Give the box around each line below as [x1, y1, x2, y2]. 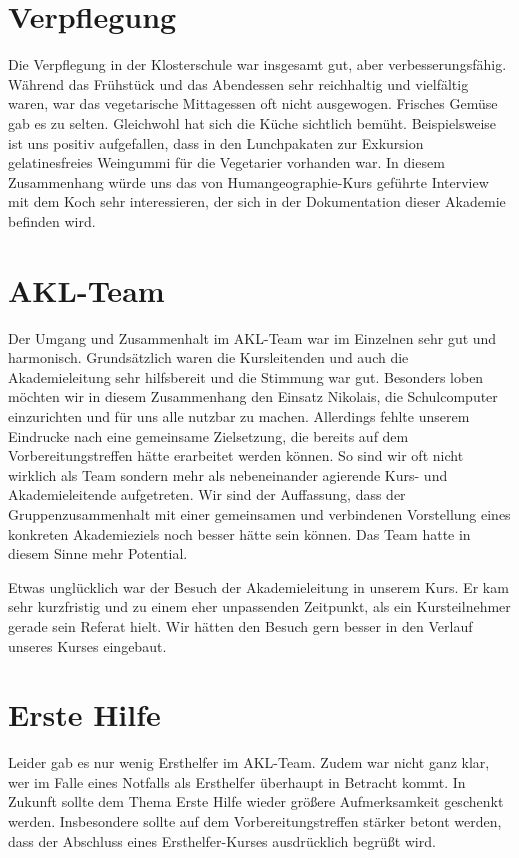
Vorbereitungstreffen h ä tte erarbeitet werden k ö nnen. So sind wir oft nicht [8, 445, 464, 466]
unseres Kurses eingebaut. [8, 635, 167, 656]
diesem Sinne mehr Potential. [8, 543, 188, 564]
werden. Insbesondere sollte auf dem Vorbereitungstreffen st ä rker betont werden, [8, 811, 502, 831]
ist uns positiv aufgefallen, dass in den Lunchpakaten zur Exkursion [8, 132, 424, 153]
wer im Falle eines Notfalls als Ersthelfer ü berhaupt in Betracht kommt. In [8, 771, 466, 792]
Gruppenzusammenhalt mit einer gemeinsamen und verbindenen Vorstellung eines [8, 503, 511, 524]
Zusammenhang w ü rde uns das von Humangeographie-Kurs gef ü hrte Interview [8, 171, 489, 192]
